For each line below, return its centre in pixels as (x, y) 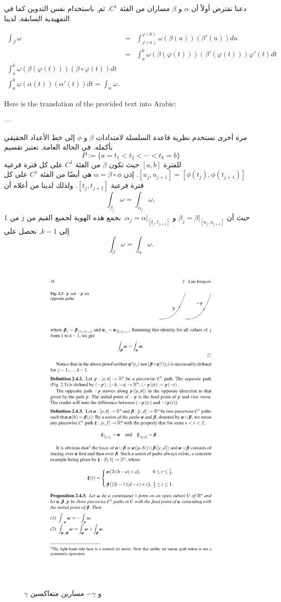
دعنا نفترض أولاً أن (219, 8)
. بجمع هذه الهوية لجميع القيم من (76, 217)
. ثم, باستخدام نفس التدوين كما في (57, 8)
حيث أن (238, 217)
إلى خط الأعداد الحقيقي (40, 137)
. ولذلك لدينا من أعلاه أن (41, 185)
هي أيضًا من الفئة (66, 174)
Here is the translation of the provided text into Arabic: (90, 103)
